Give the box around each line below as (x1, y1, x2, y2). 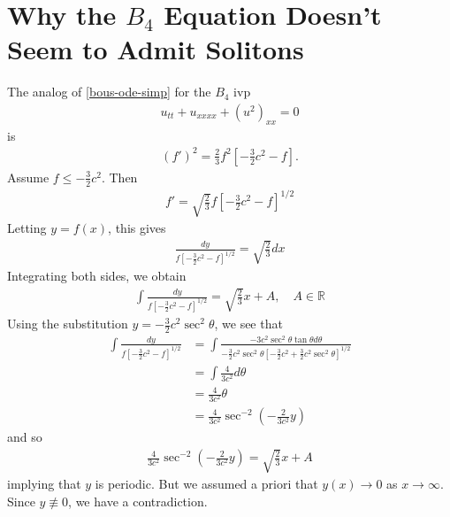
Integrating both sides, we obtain (7, 266, 187, 285)
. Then (101, 167, 138, 186)
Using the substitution (7, 314, 128, 333)
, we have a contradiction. (68, 492, 208, 511)
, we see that (214, 314, 283, 333)
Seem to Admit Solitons (7, 31, 304, 67)
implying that (7, 475, 81, 493)
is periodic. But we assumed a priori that (95, 475, 318, 493)
